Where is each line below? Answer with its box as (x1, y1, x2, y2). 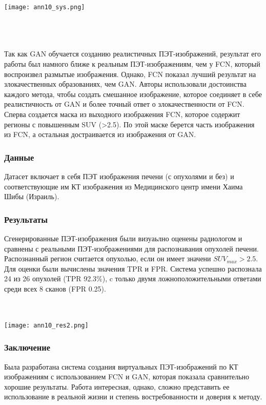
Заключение (4, 341, 50, 354)
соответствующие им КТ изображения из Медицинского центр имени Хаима (4, 181, 243, 191)
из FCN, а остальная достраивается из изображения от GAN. (4, 129, 196, 140)
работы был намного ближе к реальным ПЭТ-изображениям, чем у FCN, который (4, 59, 260, 69)
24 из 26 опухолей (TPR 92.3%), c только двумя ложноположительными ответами (4, 273, 261, 284)
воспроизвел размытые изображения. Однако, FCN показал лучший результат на (4, 68, 256, 79)
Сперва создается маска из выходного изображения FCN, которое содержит (4, 109, 240, 119)
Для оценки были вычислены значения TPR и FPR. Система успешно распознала (4, 263, 262, 274)
